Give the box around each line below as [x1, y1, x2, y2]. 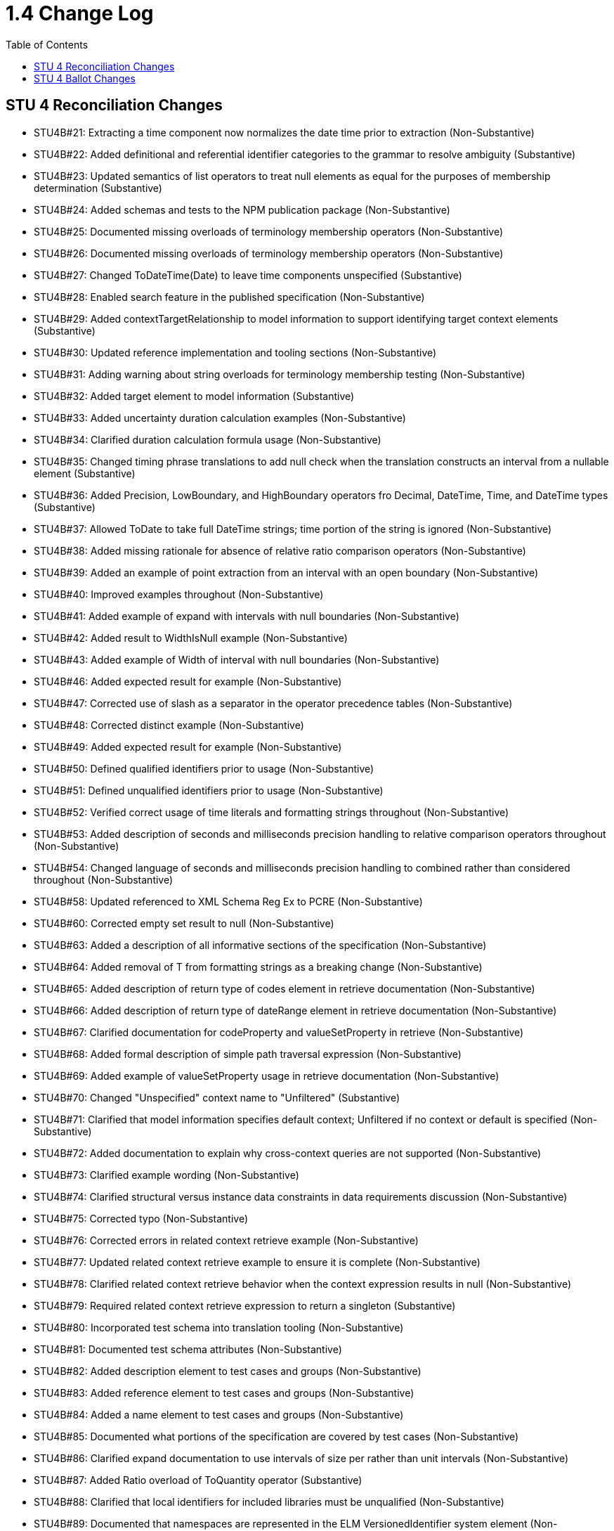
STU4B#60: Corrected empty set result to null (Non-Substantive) [34, 917, 334, 929]
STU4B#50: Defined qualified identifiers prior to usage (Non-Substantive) [34, 762, 374, 775]
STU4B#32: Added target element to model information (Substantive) [34, 389, 355, 402]
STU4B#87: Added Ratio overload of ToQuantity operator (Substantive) [34, 1473, 362, 1486]
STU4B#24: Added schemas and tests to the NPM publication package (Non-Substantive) [34, 203, 450, 216]
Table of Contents [6, 38, 89, 51]
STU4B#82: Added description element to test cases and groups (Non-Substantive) [34, 1364, 422, 1377]
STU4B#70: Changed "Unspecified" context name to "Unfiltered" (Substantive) [34, 1091, 400, 1104]
